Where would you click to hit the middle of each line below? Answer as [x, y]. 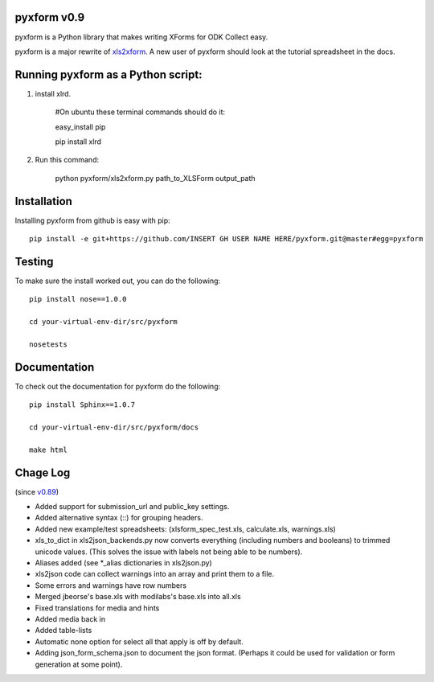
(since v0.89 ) [37, 491]
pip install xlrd [78, 142]
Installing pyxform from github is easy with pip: [92, 220]
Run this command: [67, 160]
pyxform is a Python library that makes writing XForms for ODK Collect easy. [141, 37]
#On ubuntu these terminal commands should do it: [140, 112]
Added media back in [70, 618]
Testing [34, 261]
